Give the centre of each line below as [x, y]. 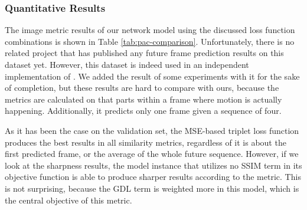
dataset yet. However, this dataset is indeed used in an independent [127, 64]
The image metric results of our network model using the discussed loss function [150, 30]
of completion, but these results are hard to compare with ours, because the [142, 88]
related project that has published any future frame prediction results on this [144, 53]
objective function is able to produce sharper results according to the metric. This [153, 177]
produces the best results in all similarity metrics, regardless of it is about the [146, 142]
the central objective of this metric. [68, 200]
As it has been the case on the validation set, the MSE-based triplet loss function [152, 130]
